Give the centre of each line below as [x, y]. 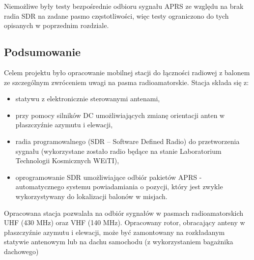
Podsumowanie [42, 52]
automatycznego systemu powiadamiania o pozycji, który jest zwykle [119, 187]
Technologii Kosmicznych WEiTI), [67, 160]
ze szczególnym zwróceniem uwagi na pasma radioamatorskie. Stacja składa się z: [127, 82]
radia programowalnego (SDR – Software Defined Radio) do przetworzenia [127, 141]
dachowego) [21, 251]
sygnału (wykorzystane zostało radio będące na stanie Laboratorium [118, 151]
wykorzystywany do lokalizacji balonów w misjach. [91, 196]
